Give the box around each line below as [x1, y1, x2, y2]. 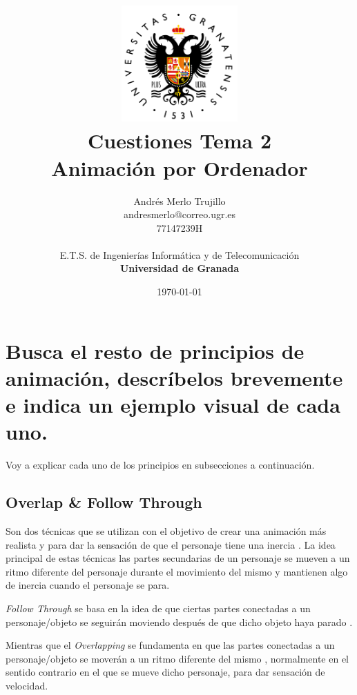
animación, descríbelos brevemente [6, 363, 343, 391]
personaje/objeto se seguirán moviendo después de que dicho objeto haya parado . [6, 614, 353, 629]
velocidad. [6, 678, 48, 692]
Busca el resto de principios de [6, 336, 305, 364]
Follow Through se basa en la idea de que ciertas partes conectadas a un [6, 600, 311, 615]
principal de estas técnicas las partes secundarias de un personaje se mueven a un [6, 551, 350, 565]
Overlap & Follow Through [6, 491, 202, 513]
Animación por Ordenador [51, 153, 308, 182]
